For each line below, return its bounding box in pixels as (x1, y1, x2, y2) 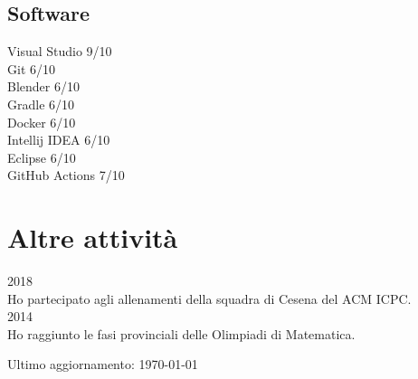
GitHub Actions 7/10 (7, 166, 125, 185)
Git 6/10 (7, 59, 55, 78)
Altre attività (7, 219, 178, 256)
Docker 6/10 (7, 112, 76, 131)
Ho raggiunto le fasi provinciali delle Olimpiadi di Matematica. (7, 324, 356, 343)
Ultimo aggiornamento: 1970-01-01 (7, 355, 198, 374)
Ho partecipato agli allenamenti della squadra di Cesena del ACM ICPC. (7, 289, 412, 308)
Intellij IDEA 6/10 (7, 130, 110, 149)
